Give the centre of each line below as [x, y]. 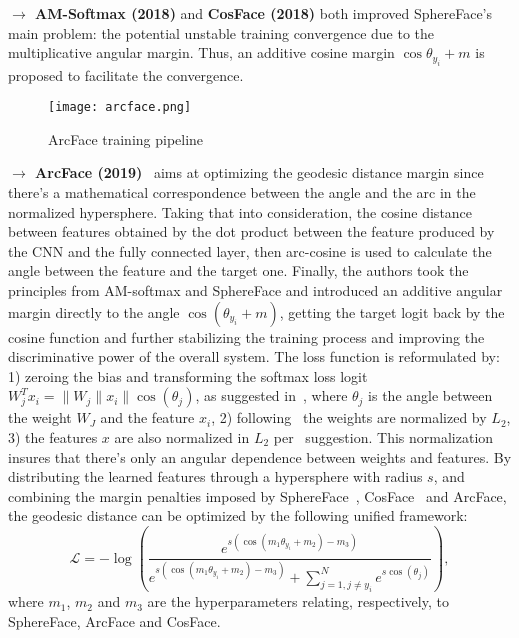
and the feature [147, 417]
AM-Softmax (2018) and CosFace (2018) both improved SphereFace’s [264, 13]
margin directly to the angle [94, 311]
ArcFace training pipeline [126, 138]
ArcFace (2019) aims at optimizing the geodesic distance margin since [259, 172]
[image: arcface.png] [120, 107]
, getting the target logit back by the [392, 311]
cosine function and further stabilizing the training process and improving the [246, 336]
